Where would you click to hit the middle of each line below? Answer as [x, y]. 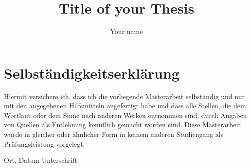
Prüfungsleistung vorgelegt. [45, 143]
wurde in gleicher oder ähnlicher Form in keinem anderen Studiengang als [114, 134]
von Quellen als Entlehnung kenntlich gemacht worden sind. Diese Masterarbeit [122, 125]
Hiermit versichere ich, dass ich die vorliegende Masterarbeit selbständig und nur [125, 96]
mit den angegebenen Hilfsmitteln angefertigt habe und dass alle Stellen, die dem [125, 106]
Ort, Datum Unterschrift [41, 160]
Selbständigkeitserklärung [92, 73]
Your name [126, 31]
